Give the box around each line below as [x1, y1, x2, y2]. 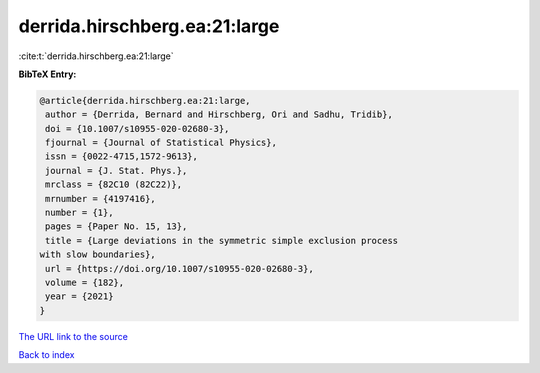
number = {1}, [45, 207, 114, 219]
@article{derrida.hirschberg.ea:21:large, [39, 95, 251, 106]
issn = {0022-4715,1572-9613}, [45, 151, 199, 162]
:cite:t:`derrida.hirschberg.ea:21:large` [18, 50, 174, 62]
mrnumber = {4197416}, [45, 193, 157, 204]
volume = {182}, [45, 277, 125, 288]
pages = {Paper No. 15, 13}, [45, 221, 188, 232]
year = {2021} [45, 291, 114, 302]
